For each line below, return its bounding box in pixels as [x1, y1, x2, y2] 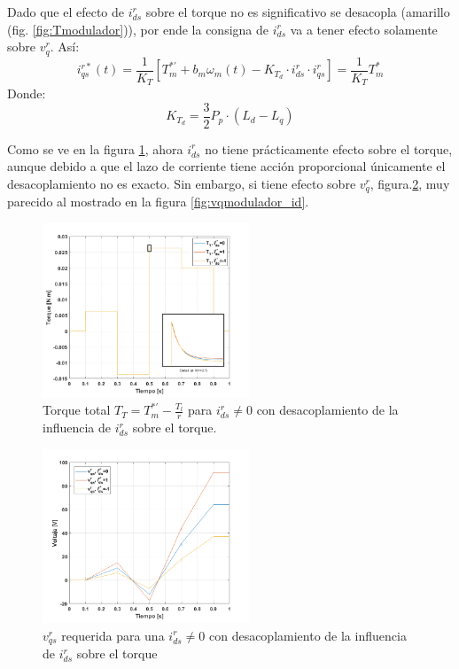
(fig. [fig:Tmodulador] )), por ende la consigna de [7, 19, 268, 38]
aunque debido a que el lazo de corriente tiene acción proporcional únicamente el [7, 157, 446, 175]
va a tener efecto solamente [290, 19, 438, 38]
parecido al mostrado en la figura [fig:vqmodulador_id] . [7, 192, 309, 211]
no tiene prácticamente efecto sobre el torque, [205, 139, 453, 158]
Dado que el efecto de [7, 3, 125, 20]
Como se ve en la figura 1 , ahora [7, 139, 183, 158]
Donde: [7, 84, 46, 103]
